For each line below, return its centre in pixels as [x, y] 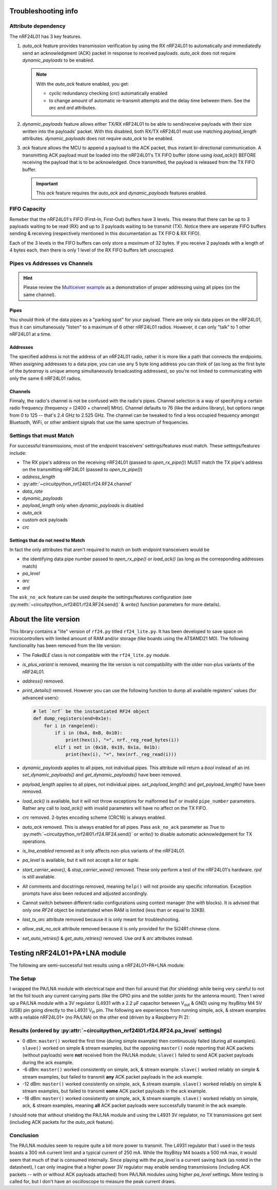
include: [18, 453]
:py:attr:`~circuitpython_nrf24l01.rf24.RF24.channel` [77, 484]
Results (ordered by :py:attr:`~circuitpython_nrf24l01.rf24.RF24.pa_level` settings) [116, 1030]
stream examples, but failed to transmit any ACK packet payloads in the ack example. [113, 1077]
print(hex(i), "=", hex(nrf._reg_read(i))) [121, 755]
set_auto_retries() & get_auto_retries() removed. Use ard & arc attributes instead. [108, 938]
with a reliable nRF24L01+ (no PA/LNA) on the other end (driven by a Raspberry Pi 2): [100, 1017]
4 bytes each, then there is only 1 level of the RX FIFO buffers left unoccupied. [92, 250]
